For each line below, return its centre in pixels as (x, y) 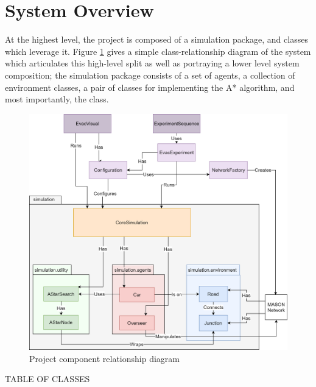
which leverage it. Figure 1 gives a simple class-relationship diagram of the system (158, 51)
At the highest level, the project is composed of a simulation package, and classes (156, 39)
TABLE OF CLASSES (47, 379)
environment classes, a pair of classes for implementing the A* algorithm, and (150, 87)
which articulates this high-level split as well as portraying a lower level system (152, 63)
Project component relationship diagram (104, 358)
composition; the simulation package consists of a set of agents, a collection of (150, 75)
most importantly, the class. (57, 99)
